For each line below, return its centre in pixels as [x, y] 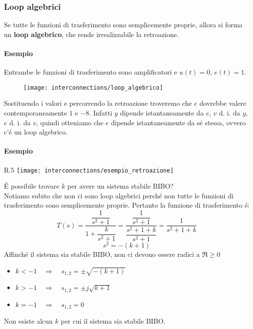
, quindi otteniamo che [70, 122]
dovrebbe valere [223, 103]
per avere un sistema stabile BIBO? [120, 186]
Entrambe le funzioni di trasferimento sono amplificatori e [91, 72]
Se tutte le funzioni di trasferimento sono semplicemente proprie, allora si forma [123, 25]
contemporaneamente [36, 113]
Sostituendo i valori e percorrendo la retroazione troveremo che [98, 103]
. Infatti [101, 113]
